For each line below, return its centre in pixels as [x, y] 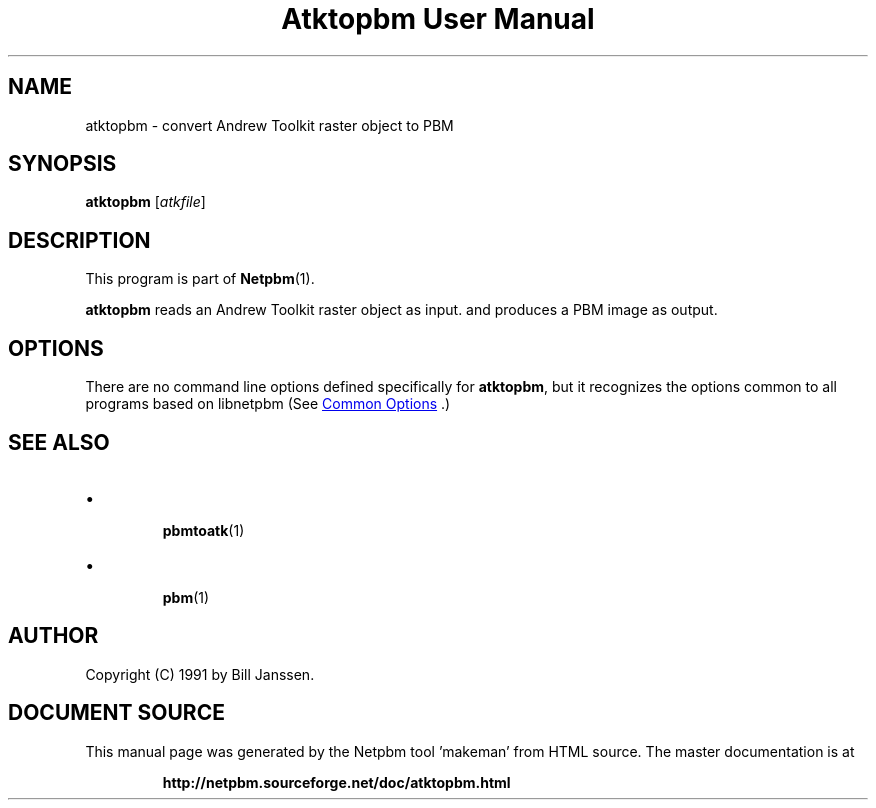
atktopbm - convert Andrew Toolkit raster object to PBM [269, 125]
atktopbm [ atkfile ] [145, 202]
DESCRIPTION [79, 240]
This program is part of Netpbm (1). [200, 279]
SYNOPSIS [62, 164]
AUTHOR [53, 636]
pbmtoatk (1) [203, 530]
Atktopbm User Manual [438, 19]
